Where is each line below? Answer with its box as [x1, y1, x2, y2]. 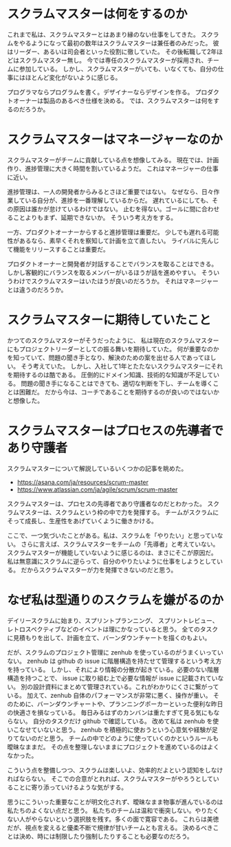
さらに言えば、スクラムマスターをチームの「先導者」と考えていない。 [20, 540, 219, 548]
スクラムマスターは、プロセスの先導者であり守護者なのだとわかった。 [7, 499, 206, 507]
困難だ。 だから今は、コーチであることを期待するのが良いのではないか [19, 388, 220, 396]
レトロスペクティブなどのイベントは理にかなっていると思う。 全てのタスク [7, 625, 219, 633]
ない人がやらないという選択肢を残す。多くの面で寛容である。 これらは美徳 [7, 815, 219, 823]
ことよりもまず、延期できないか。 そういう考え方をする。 [12, 213, 177, 221]
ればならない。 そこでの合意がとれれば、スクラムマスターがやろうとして [7, 774, 214, 782]
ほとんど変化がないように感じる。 [25, 73, 122, 81]
